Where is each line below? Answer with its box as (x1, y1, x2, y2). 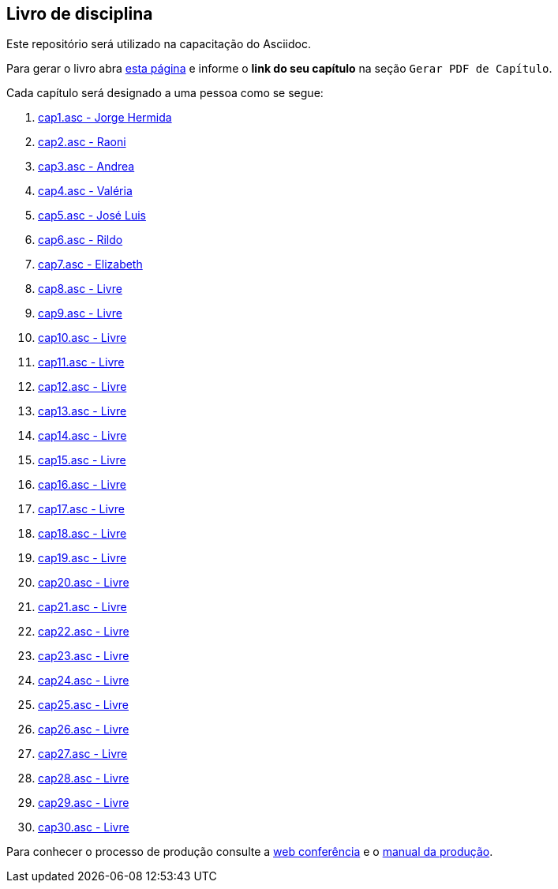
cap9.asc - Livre (38, 306, 122, 321)
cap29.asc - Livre (38, 796, 129, 810)
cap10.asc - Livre (38, 331, 127, 345)
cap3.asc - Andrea (38, 159, 135, 174)
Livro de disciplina (6, 4, 153, 24)
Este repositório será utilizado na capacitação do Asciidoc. (6, 37, 312, 51)
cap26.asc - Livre (38, 722, 129, 737)
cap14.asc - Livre (38, 429, 127, 443)
